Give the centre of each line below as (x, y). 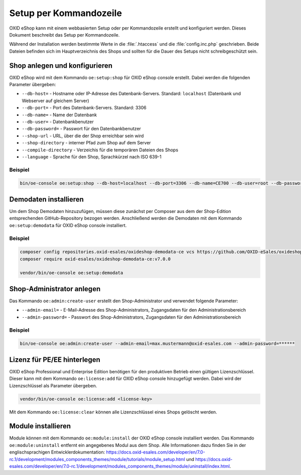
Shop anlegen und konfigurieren (61, 65)
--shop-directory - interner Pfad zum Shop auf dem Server (87, 143)
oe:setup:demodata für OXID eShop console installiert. (68, 225)
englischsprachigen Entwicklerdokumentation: (57, 452)
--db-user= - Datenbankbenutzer (58, 122)
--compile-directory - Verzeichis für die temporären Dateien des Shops (100, 150)
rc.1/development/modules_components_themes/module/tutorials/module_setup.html (97, 459)
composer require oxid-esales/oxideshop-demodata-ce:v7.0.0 (95, 259)
